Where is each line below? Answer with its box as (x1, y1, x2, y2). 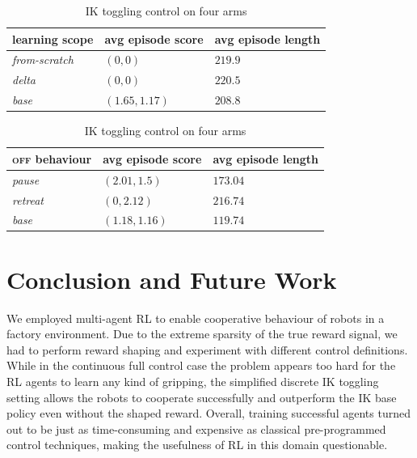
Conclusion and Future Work (6, 262, 337, 295)
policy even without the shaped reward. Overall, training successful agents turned (6, 405, 411, 422)
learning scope (12, 30, 94, 47)
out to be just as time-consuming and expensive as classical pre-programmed (6, 420, 386, 437)
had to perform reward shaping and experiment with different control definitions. (6, 341, 408, 358)
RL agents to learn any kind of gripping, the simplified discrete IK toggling (6, 372, 379, 389)
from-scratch (12, 51, 74, 68)
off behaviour (12, 150, 92, 167)
